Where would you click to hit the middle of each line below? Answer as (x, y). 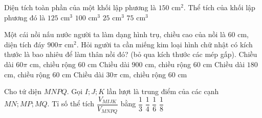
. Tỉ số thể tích (71, 104)
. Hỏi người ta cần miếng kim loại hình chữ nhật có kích (165, 44)
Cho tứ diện (23, 91)
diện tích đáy (25, 44)
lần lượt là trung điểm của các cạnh (163, 91)
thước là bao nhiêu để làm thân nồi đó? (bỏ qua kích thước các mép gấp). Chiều (131, 54)
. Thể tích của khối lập (219, 7)
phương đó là (25, 17)
